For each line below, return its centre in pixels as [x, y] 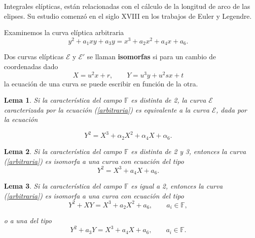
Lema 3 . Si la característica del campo [63, 186]
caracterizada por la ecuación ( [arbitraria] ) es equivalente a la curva [107, 109]
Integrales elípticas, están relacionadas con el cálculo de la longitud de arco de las [127, 6]
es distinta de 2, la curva [168, 100]
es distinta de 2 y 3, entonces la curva [188, 151]
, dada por [232, 109]
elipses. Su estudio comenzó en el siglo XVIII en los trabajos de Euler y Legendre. [128, 16]
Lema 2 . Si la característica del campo [63, 151]
